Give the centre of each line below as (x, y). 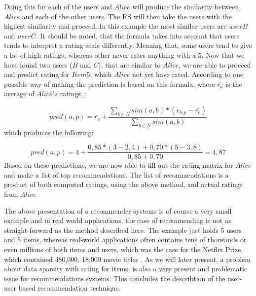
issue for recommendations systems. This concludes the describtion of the (115, 278)
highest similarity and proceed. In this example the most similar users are (115, 26)
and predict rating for (37, 74)
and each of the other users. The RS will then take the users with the (127, 16)
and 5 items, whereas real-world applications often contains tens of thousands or (125, 240)
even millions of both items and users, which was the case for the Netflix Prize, (124, 249)
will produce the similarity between (186, 6)
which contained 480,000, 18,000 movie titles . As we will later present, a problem (128, 259)
